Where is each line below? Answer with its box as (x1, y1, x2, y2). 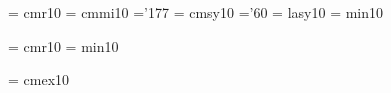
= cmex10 (8, 69, 70, 90)
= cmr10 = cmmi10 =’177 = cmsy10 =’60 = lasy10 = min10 (8, 2, 384, 22)
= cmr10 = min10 (8, 35, 119, 56)
